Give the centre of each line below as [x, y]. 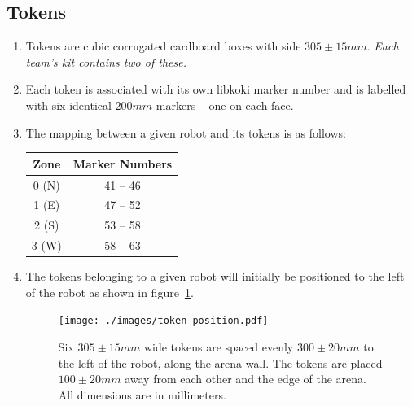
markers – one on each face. [225, 105]
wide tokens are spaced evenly [219, 346]
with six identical [68, 105]
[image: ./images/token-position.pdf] [163, 321]
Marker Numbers [123, 163]
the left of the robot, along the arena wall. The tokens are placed [220, 362]
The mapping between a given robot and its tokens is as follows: [186, 132]
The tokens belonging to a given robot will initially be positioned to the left [215, 276]
